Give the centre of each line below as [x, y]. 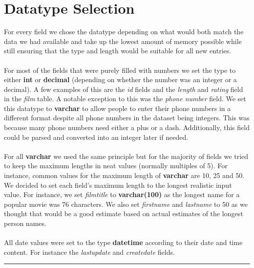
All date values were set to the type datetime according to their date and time [123, 242]
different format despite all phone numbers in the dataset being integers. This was [127, 118]
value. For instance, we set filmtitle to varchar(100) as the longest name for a [122, 194]
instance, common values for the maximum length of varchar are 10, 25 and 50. [124, 175]
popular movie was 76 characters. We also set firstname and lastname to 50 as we [126, 204]
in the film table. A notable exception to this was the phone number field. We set [125, 99]
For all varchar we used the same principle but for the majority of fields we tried [126, 156]
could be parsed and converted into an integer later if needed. [96, 137]
